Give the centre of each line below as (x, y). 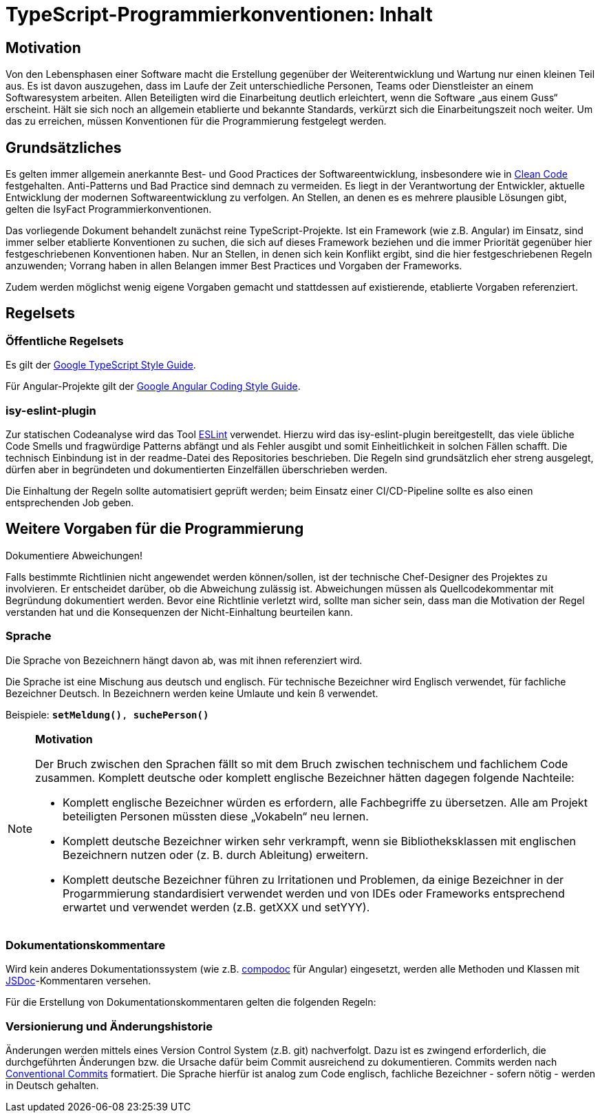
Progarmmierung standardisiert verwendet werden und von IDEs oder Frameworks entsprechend (314, 893)
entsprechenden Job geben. (70, 502)
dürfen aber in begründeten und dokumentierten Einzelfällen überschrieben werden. (197, 469)
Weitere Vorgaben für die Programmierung (155, 529)
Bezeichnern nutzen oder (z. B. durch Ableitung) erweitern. (216, 855)
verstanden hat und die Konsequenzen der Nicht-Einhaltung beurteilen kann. (179, 612)
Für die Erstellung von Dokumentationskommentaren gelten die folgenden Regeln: (191, 1002)
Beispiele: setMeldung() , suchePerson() (107, 714)
